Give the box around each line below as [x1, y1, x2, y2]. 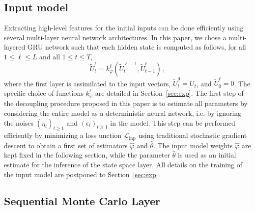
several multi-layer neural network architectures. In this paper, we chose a [4, 32, 227, 42]
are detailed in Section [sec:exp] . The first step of [95, 87, 244, 98]
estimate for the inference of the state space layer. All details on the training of [4, 159, 242, 169]
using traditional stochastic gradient [138, 130, 247, 140]
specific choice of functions [4, 87, 84, 98]
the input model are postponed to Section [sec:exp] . [4, 169, 160, 179]
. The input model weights [153, 140, 233, 150]
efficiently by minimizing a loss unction [4, 130, 121, 140]
